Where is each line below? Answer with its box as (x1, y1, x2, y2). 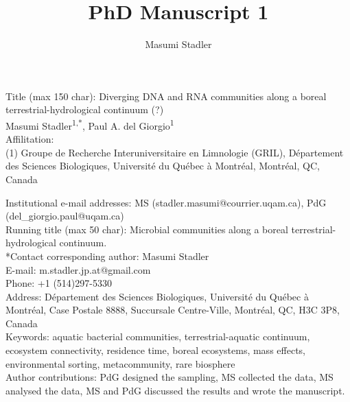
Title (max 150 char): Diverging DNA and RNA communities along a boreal (5, 88, 327, 103)
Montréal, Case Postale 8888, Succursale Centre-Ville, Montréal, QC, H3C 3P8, (5, 303, 340, 317)
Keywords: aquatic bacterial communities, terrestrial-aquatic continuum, (5, 329, 310, 344)
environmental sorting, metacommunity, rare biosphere (5, 356, 235, 370)
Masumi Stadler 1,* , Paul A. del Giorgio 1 (5, 116, 174, 132)
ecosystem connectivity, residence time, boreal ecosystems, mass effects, (5, 343, 305, 357)
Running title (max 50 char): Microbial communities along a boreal (5, 222, 288, 236)
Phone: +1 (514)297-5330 (5, 276, 112, 290)
